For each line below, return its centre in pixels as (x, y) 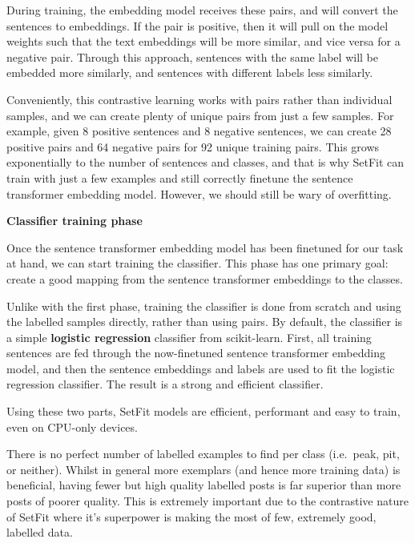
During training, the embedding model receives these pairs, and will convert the (202, 10)
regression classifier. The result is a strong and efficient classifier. (165, 384)
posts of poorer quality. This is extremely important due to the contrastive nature (207, 501)
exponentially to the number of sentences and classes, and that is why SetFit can (205, 162)
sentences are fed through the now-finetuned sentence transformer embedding (196, 353)
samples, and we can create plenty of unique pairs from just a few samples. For (200, 115)
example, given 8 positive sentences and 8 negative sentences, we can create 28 (199, 131)
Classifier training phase (75, 221)
